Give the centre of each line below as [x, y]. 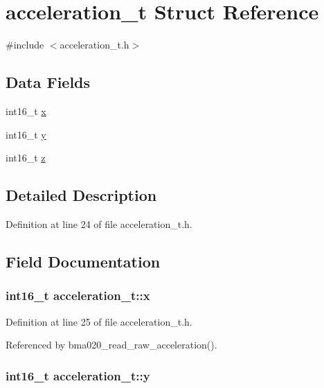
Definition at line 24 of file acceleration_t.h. [99, 223]
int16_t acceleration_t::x [78, 296]
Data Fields [48, 82]
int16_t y [26, 134]
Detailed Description [81, 195]
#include [25, 45]
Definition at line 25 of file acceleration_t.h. [99, 321]
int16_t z [26, 158]
